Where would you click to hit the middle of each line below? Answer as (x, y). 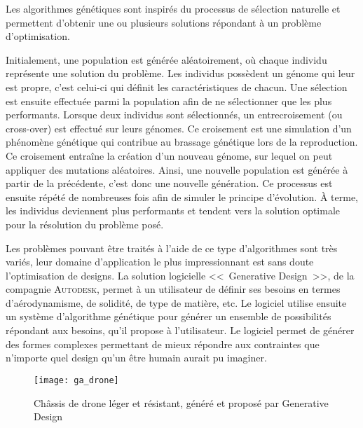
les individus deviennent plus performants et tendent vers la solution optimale (173, 210)
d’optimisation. (38, 36)
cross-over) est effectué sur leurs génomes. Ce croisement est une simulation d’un (179, 128)
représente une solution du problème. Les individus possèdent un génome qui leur (180, 73)
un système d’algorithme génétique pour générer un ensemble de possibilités (169, 316)
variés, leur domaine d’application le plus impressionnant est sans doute (160, 262)
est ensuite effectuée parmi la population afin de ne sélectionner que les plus (169, 101)
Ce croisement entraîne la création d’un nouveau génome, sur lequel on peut (169, 155)
